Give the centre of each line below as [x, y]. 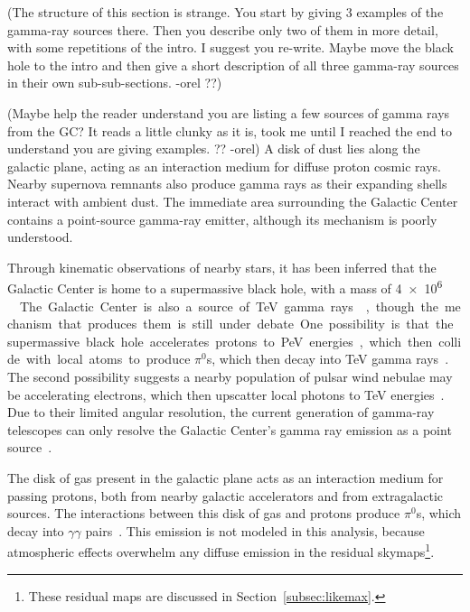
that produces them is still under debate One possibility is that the [256, 324]
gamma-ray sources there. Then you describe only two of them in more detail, [223, 29]
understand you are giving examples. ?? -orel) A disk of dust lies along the [214, 148]
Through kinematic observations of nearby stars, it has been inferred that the [222, 267]
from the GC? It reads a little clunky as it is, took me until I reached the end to [230, 130]
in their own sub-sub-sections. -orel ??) [115, 83]
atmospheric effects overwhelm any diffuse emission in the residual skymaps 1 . [221, 550]
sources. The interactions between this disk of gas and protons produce [204, 513]
